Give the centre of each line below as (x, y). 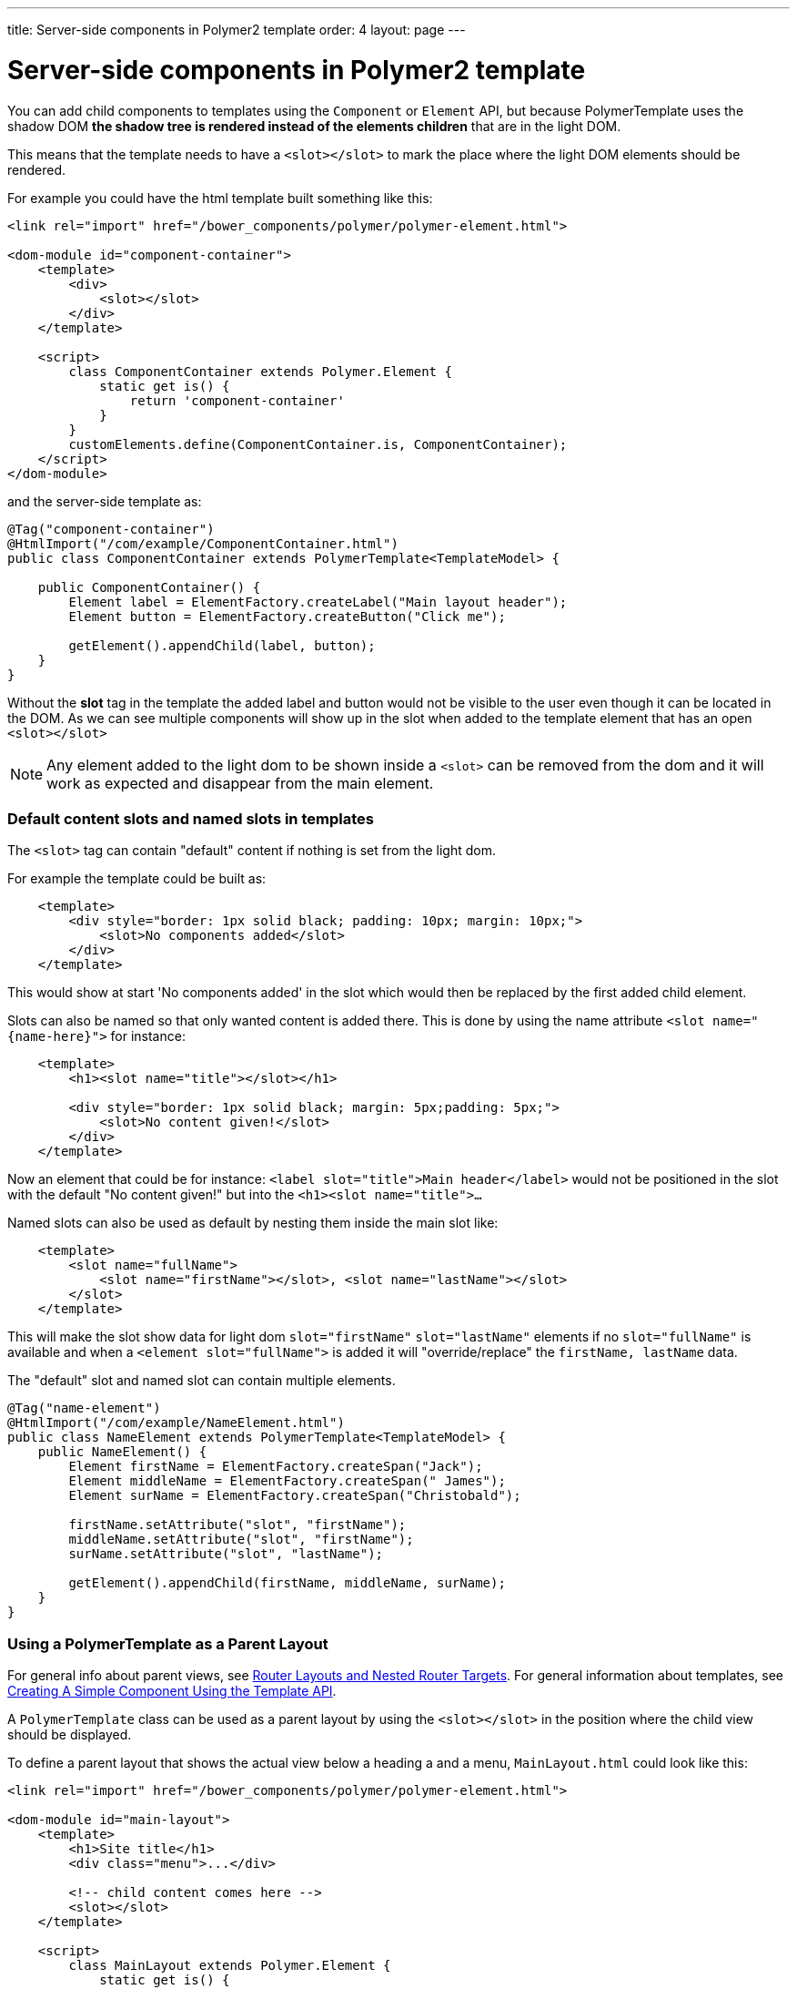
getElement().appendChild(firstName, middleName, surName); (287, 1583)
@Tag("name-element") (84, 1408)
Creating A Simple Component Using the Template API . (172, 1691)
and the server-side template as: (105, 501)
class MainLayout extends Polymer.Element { (230, 1965)
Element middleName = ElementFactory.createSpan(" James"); (287, 1481)
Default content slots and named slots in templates (191, 818)
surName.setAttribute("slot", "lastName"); (226, 1554)
